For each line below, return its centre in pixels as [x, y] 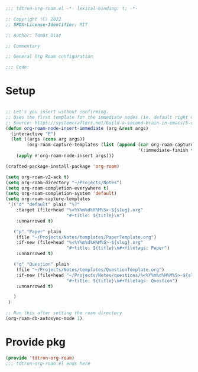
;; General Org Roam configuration [49, 57]
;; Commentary [23, 46]
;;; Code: [18, 67]
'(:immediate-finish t [165, 151]
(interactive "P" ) [34, 134]
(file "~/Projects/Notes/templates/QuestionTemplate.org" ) [90, 270]
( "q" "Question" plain [41, 265]
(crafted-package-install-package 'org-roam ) [62, 166]
